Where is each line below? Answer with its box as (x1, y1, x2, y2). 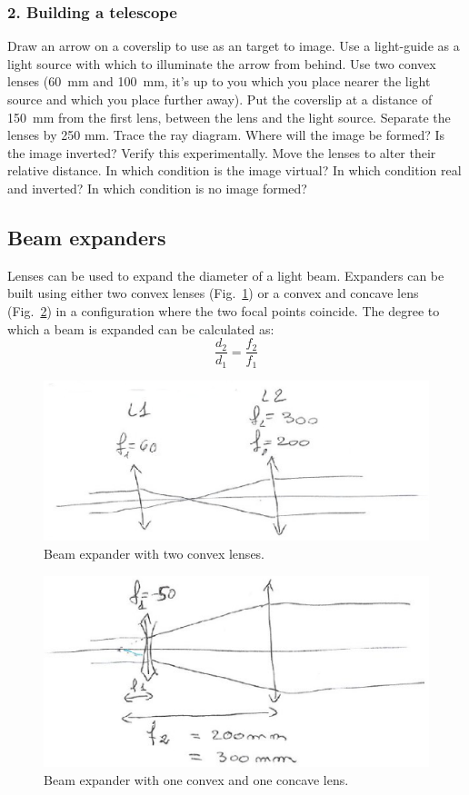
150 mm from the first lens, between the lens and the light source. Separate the (7, 107, 451, 126)
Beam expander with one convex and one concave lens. (44, 770, 349, 789)
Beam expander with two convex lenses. (44, 544, 265, 563)
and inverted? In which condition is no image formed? (7, 178, 307, 197)
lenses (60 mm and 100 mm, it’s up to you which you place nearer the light (7, 72, 431, 91)
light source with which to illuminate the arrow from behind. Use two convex (7, 54, 436, 73)
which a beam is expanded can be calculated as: (7, 319, 274, 338)
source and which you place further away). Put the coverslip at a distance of (7, 90, 433, 108)
